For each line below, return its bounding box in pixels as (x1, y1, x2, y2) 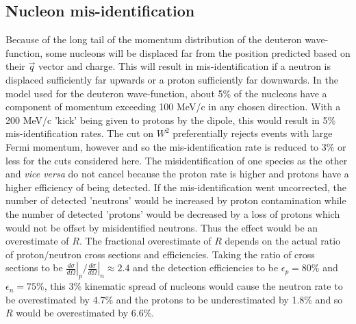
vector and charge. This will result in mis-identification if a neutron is (38, 59, 331, 73)
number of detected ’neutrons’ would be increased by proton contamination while (5, 193, 346, 208)
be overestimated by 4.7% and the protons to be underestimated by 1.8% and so (5, 292, 343, 306)
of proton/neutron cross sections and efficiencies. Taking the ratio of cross (5, 247, 315, 261)
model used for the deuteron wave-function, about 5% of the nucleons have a (5, 86, 327, 100)
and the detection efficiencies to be (133, 260, 279, 275)
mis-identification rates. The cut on (5, 126, 154, 140)
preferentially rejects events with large (173, 126, 333, 140)
